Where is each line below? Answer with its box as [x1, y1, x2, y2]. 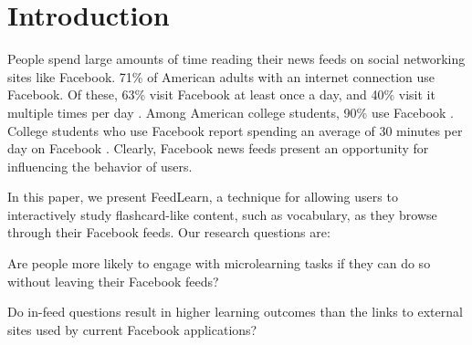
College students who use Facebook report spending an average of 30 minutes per [7, 120, 463, 140]
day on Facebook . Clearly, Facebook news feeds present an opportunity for [7, 139, 429, 158]
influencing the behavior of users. [7, 156, 193, 175]
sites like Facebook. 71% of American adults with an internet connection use [7, 67, 435, 86]
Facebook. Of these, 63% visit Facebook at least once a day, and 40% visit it [7, 85, 435, 104]
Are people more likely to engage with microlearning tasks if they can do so [7, 254, 431, 273]
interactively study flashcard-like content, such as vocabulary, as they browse [7, 204, 437, 224]
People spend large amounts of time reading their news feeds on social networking [7, 49, 466, 68]
